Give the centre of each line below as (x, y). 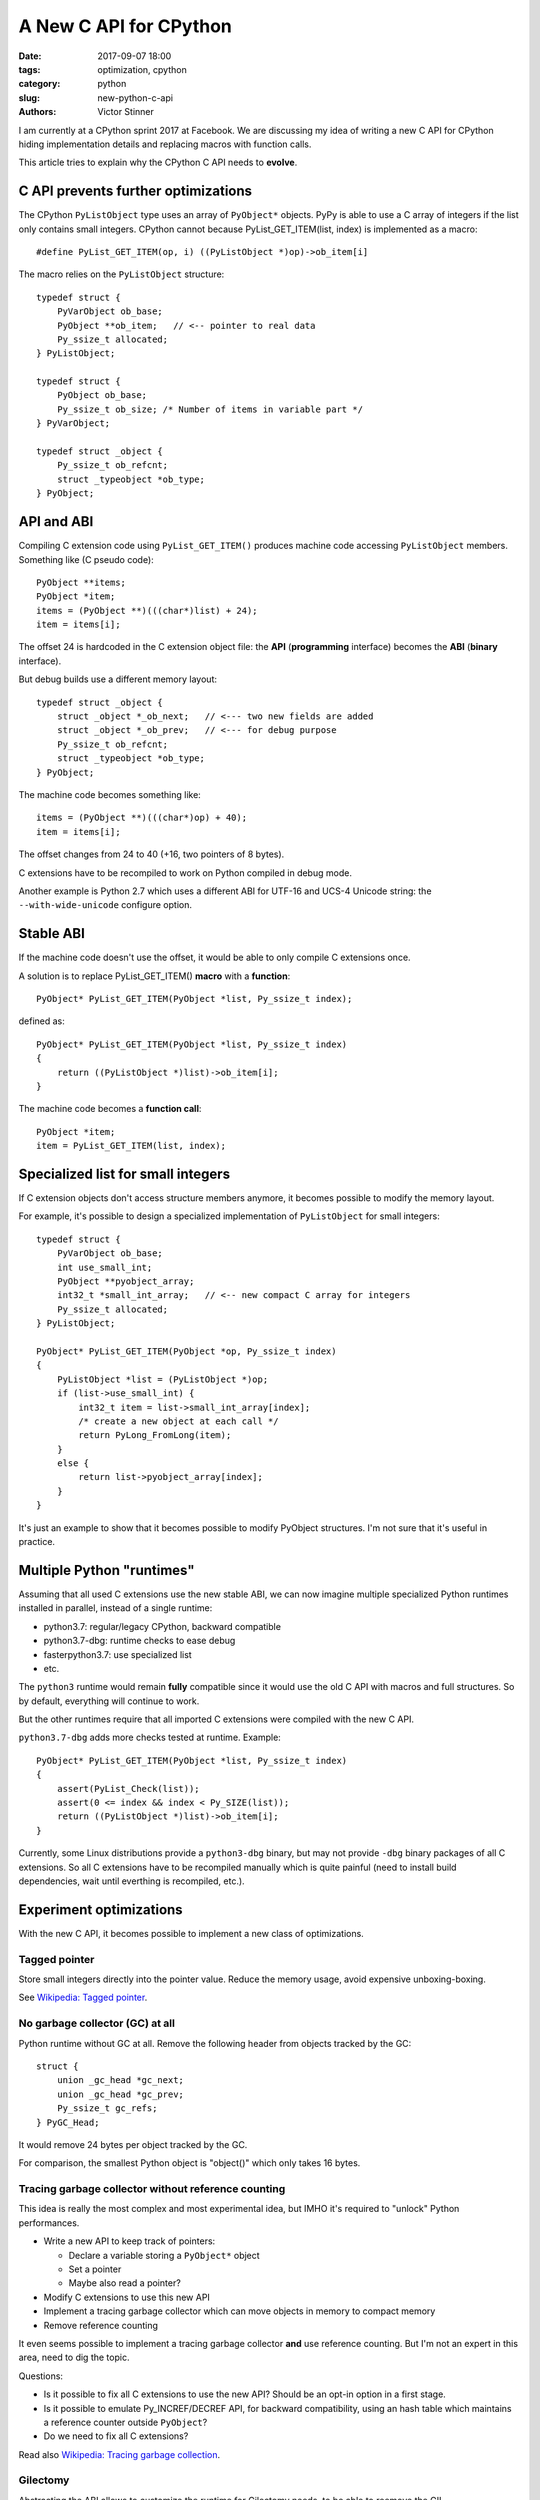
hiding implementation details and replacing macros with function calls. (165, 144)
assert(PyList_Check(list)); (128, 1788)
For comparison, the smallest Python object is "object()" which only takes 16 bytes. (189, 2163)
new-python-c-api (135, 97)
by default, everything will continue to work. (109, 1701)
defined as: (41, 1021)
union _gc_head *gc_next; (120, 2080)
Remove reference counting (101, 2325)
